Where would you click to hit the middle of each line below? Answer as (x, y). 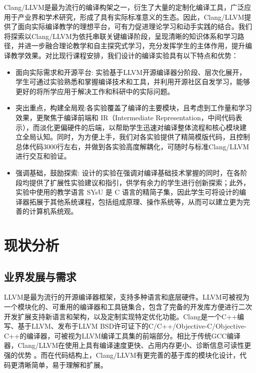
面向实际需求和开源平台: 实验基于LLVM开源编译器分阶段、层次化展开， (131, 72)
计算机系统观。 (53, 211)
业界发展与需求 (40, 276)
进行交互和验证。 (43, 156)
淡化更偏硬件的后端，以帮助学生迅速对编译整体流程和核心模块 (140, 127)
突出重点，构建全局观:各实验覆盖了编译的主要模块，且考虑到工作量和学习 (134, 108)
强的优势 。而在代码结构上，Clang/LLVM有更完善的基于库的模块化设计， (122, 355)
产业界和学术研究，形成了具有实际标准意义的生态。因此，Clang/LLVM (131, 17)
